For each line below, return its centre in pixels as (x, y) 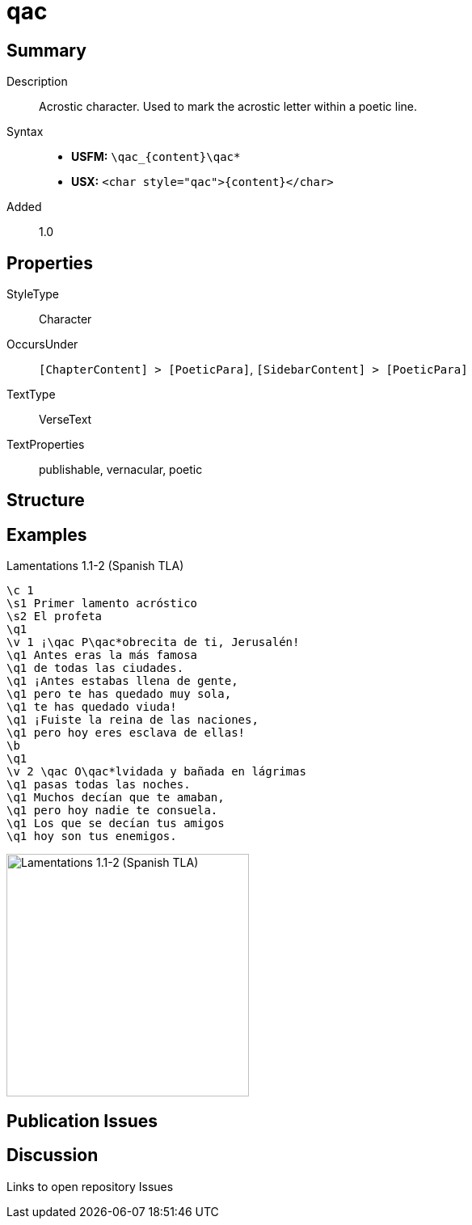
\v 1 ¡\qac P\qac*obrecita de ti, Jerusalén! (153, 642)
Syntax (25, 132)
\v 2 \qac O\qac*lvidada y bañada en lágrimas (156, 772)
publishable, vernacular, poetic (121, 470)
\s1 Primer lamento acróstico (102, 604)
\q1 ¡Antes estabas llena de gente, (122, 681)
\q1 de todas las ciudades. (95, 668)
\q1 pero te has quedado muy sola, (119, 694)
